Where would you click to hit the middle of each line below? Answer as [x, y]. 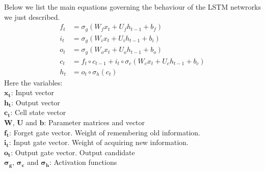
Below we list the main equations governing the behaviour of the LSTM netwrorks [132, 7]
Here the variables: [33, 82]
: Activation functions [83, 162]
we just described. [32, 17]
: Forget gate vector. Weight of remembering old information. [105, 132]
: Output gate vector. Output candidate [73, 152]
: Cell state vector [38, 112]
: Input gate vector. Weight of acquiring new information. [99, 142]
